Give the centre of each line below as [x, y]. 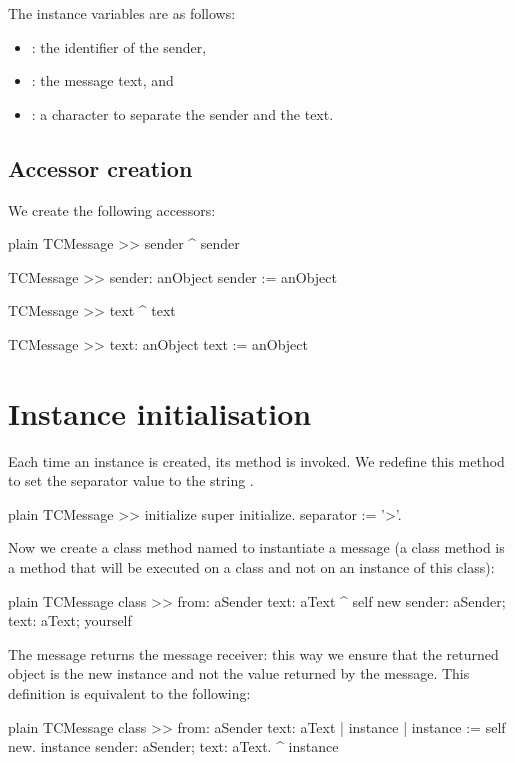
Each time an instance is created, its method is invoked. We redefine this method [256, 460]
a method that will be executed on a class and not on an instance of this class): [251, 567]
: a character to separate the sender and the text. [182, 113]
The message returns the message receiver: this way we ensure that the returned [253, 653]
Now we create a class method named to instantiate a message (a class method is [256, 547]
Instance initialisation [160, 412]
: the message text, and [102, 80]
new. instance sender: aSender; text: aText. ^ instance [173, 746]
